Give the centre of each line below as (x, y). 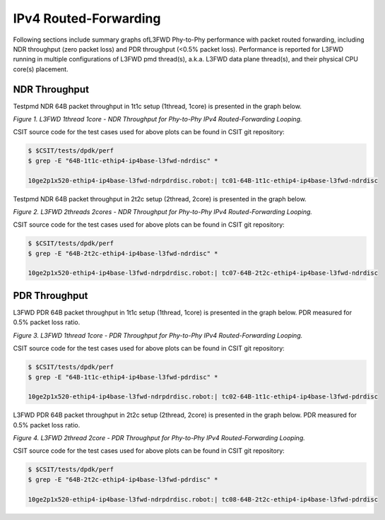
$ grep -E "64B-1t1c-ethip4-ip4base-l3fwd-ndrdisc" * (123, 160)
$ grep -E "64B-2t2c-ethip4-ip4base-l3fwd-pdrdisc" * (123, 479)
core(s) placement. (41, 69)
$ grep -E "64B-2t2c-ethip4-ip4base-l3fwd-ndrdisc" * (123, 253)
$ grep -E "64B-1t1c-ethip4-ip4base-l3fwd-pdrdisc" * (123, 377)
